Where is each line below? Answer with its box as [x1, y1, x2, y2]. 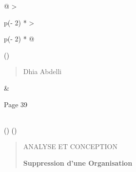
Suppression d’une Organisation [23, 157, 133, 168]
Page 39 [4, 99, 28, 109]
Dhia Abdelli [23, 66, 62, 76]
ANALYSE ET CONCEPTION [23, 141, 117, 152]
